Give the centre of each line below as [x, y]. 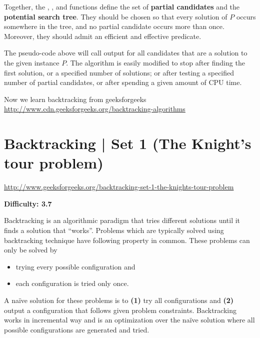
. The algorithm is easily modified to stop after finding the [155, 62]
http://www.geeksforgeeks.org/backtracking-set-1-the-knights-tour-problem [119, 187]
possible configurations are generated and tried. [77, 329]
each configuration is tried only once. [72, 283]
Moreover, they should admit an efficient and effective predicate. [103, 36]
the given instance [32, 62]
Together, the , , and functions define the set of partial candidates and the [122, 6]
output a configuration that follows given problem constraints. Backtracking [120, 310]
